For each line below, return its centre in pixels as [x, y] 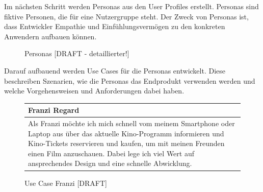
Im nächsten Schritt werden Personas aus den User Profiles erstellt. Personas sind [131, 6]
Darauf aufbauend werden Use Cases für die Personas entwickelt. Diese [115, 70]
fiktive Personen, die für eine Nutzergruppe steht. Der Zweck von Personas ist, [126, 16]
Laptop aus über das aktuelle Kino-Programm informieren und [126, 133]
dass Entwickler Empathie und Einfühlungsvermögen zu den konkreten [115, 26]
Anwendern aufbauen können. [50, 36]
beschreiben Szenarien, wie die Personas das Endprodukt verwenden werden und [130, 80]
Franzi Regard [54, 110]
